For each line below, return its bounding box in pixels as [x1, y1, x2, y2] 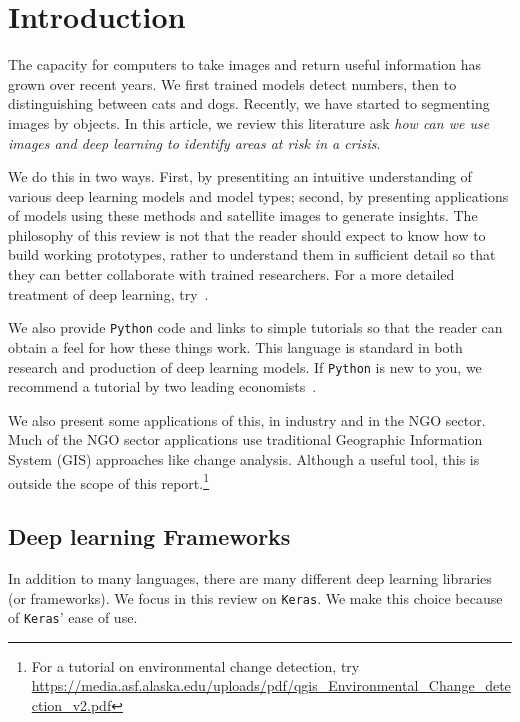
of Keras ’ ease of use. [8, 607, 138, 628]
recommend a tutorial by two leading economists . [8, 376, 317, 397]
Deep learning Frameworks [8, 521, 291, 552]
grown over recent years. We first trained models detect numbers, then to [8, 73, 457, 94]
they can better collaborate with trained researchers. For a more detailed [8, 264, 455, 285]
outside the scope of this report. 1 [8, 469, 209, 493]
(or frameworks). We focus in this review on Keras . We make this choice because [8, 587, 503, 608]
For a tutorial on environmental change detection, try [31, 655, 360, 676]
